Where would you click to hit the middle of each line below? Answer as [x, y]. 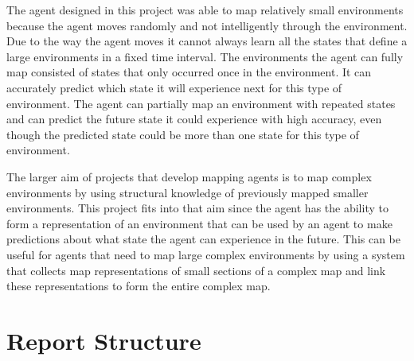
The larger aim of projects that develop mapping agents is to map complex [189, 176]
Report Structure [104, 340]
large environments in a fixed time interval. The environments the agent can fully [205, 56]
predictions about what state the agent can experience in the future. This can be [204, 239]
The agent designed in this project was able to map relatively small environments [205, 10]
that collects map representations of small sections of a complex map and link [196, 270]
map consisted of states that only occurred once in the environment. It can [189, 72]
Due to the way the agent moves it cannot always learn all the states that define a [207, 41]
